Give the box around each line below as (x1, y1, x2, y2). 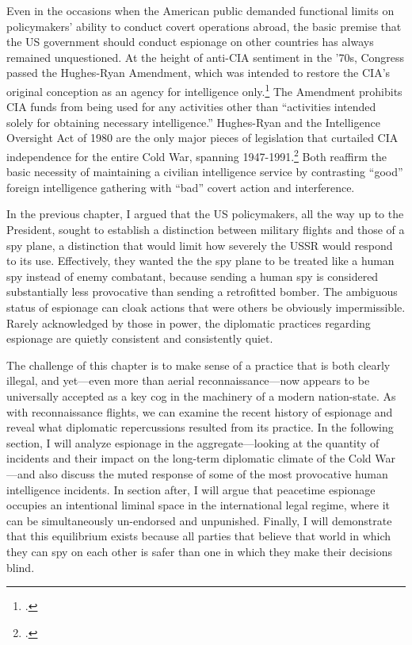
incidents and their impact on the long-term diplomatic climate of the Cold (6, 450, 372, 466)
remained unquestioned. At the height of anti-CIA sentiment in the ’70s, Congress (6, 48, 405, 65)
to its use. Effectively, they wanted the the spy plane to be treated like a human (6, 252, 395, 269)
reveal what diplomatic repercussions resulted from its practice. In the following (6, 419, 394, 436)
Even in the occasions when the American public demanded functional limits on (6, 2, 395, 18)
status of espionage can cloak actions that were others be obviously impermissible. (6, 299, 406, 315)
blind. (6, 559, 35, 575)
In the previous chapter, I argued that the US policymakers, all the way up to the (6, 205, 404, 222)
